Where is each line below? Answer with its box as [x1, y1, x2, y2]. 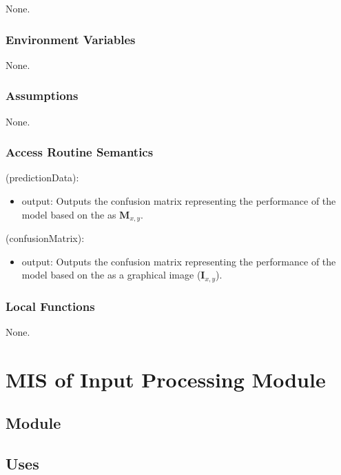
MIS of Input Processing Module [6, 365, 326, 393]
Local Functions [6, 297, 95, 314]
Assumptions [6, 87, 79, 104]
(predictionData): [6, 170, 79, 185]
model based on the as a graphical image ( [21, 267, 201, 282]
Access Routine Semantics [6, 143, 154, 161]
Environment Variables [6, 30, 136, 48]
